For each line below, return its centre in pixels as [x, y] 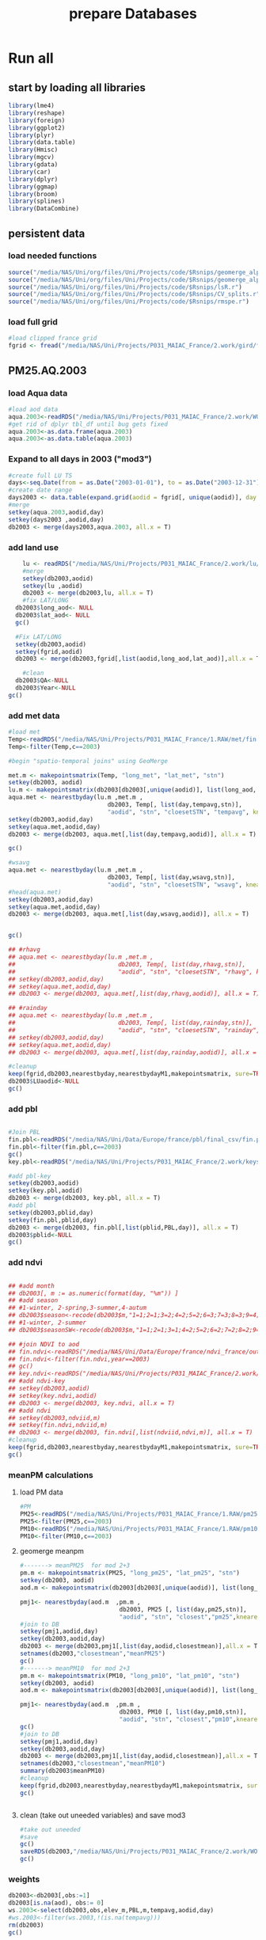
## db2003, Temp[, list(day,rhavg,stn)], [127, 964]
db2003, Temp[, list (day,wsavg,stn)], [171, 878]
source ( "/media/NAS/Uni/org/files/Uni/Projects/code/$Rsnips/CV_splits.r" [134, 294]
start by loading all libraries [77, 87]
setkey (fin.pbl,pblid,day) [53, 1220]
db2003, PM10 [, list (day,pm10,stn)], [183, 1712]
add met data [34, 716]
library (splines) [37, 201]
